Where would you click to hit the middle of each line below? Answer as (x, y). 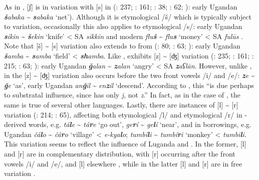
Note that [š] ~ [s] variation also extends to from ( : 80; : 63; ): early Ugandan (122, 46)
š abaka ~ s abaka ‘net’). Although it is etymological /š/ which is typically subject (128, 16)
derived (15, 124)
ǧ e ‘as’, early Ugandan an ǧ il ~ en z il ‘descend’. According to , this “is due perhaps (129, 85)
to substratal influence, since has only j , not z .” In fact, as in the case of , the (122, 95)
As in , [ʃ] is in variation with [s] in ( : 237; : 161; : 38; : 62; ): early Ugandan (121, 6)
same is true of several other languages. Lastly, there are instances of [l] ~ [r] (121, 104)
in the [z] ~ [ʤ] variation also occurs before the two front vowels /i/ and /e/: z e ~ (129, 75)
